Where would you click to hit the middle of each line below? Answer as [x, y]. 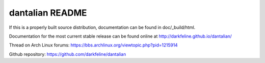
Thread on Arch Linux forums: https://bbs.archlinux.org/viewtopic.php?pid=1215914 [93, 45]
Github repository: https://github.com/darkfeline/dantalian [67, 54]
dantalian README [48, 13]
